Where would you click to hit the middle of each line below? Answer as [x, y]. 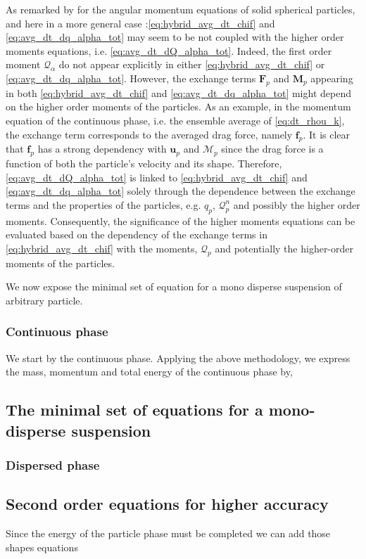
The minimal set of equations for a [134, 410]
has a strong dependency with [102, 149]
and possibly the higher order [297, 204]
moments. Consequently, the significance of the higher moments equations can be [181, 220]
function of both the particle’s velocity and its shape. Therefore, [144, 163]
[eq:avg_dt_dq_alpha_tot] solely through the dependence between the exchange [181, 191]
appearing [332, 78]
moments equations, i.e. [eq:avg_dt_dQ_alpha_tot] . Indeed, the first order [169, 50]
